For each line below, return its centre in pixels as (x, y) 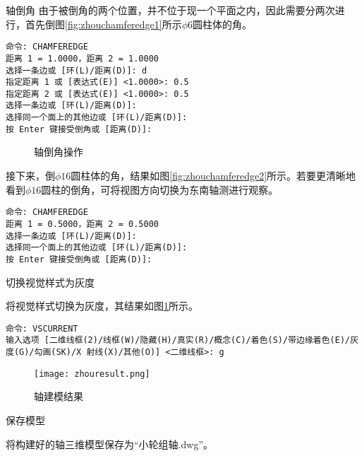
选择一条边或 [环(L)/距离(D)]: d (77, 70)
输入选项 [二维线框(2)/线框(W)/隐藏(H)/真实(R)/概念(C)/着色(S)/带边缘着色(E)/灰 (182, 340)
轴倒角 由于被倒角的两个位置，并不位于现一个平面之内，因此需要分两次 (170, 10)
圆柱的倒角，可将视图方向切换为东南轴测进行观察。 (160, 189)
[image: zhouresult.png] (92, 374)
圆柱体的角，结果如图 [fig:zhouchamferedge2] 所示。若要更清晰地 (213, 176)
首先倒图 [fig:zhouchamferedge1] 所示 (103, 24)
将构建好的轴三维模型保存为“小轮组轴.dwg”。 (109, 444)
